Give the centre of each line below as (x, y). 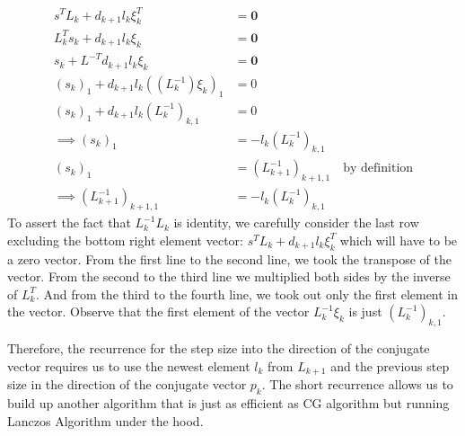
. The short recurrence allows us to (357, 384)
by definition (378, 169)
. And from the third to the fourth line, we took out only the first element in (247, 294)
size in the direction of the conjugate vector (127, 384)
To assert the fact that (69, 222)
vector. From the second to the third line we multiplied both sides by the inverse (229, 276)
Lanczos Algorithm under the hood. (105, 420)
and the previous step (390, 365)
